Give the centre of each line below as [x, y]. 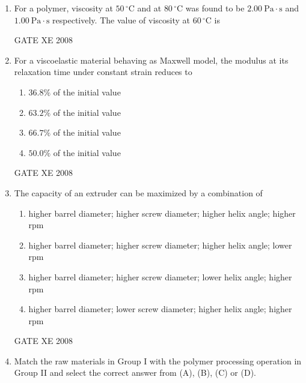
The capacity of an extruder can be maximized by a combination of [138, 192]
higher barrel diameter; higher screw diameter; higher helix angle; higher [162, 213]
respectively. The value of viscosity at [121, 20]
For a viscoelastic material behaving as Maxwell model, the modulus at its [151, 60]
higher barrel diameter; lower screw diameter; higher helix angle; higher [160, 309]
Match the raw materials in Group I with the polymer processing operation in [158, 360]
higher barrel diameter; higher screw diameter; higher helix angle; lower [160, 245]
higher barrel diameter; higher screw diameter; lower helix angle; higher [160, 276]
